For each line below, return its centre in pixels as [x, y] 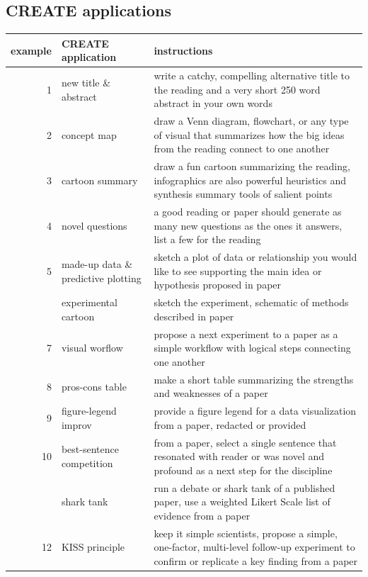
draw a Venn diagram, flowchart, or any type [251, 121]
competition [87, 463]
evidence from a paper [202, 515]
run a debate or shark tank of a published [245, 487]
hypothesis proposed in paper [218, 285]
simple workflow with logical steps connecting [252, 348]
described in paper [194, 316]
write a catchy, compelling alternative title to [252, 75]
